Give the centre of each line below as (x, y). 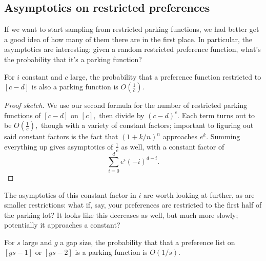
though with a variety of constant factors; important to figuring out (147, 125)
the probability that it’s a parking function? (73, 59)
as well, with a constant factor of (173, 146)
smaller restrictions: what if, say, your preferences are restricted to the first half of (133, 205)
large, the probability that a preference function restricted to (166, 76)
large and (37, 242)
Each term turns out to (218, 115)
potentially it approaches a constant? (62, 225)
